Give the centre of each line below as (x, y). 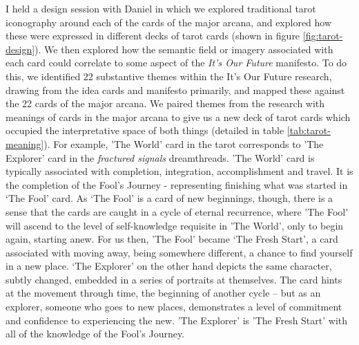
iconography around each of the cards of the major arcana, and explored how (169, 22)
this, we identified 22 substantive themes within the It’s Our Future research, (169, 76)
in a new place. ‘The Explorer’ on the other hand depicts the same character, (169, 266)
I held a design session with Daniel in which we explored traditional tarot (161, 8)
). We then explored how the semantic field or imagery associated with (184, 49)
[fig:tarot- (323, 36)
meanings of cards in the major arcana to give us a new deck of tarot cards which (178, 116)
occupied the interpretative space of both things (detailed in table (145, 130)
